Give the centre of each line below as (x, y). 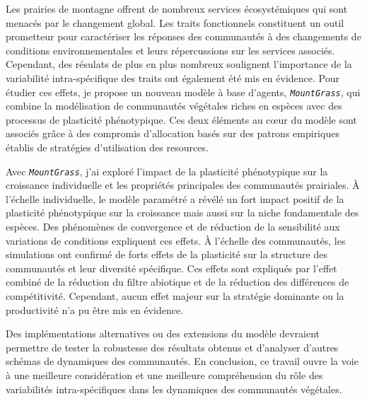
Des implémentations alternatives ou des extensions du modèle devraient (163, 333)
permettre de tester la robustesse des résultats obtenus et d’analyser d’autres (172, 347)
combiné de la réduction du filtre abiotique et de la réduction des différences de (177, 282)
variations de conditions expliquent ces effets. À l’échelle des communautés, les (176, 240)
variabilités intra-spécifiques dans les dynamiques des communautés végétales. (174, 389)
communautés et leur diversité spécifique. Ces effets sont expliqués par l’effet (171, 268)
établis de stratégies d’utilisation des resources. (107, 147)
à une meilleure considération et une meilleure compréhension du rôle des (164, 374)
